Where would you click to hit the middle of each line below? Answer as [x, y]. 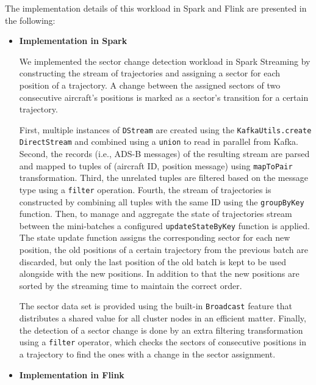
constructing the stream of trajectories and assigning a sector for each [150, 73]
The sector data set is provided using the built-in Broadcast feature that [156, 306]
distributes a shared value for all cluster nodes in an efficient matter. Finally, [163, 318]
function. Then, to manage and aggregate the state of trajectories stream [156, 214]
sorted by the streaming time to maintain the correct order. [131, 285]
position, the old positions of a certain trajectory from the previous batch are [163, 250]
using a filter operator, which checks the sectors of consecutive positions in [163, 342]
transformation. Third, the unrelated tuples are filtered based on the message [163, 178]
